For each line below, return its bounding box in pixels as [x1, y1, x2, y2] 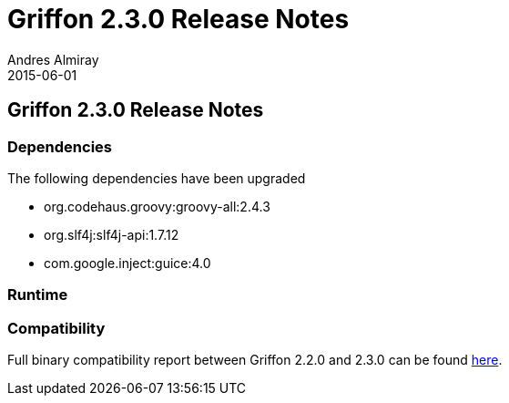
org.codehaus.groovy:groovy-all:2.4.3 [44, 198, 270, 214]
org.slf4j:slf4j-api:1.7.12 [44, 226, 179, 243]
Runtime [7, 285, 68, 305]
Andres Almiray [7, 51, 99, 67]
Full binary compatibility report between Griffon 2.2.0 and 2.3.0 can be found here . [7, 352, 503, 368]
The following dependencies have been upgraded [7, 170, 306, 186]
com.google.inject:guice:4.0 [44, 254, 211, 271]
